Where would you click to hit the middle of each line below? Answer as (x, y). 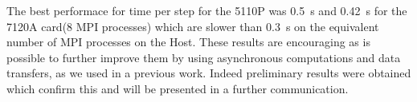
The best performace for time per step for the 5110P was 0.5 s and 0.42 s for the (207, 10)
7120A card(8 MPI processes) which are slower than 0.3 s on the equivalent (193, 26)
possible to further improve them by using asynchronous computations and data (204, 57)
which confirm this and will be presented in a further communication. (178, 88)
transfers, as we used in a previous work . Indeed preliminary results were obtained (209, 73)
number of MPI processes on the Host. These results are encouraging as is (188, 42)
